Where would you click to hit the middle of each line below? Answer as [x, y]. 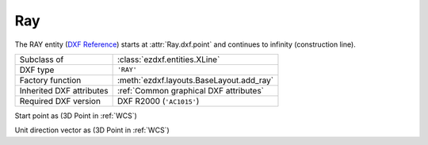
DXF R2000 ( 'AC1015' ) [158, 101]
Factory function [50, 80]
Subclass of [42, 59]
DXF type [37, 70]
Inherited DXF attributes [64, 90]
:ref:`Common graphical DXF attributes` [191, 90]
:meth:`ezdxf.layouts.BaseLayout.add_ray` [195, 80]
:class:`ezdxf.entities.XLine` [168, 59]
